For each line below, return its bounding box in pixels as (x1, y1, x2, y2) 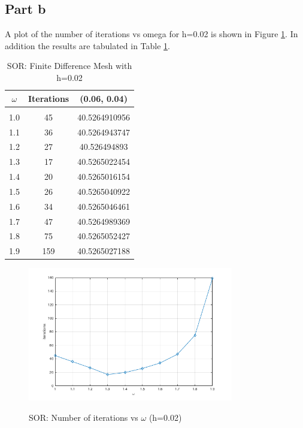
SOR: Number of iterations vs (29, 411, 138, 423)
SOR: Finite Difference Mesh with (7, 59, 132, 72)
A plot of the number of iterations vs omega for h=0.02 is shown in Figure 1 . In (5, 28, 298, 40)
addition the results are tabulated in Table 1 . (5, 39, 170, 52)
